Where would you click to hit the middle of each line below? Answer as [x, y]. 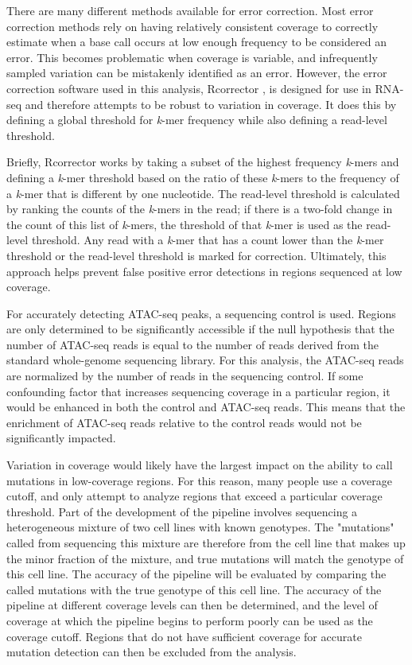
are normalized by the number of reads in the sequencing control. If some [185, 376]
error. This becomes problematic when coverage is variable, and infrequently [192, 57]
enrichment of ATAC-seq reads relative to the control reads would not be [184, 422]
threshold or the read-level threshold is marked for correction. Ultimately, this [196, 255]
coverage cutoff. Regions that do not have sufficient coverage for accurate [184, 636]
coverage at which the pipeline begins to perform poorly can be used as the [190, 620]
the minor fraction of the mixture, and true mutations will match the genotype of [205, 558]
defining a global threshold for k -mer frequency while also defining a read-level [197, 120]
